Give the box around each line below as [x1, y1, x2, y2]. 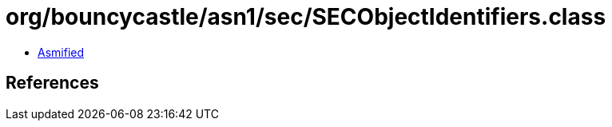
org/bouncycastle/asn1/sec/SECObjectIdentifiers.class [6, 3, 606, 30]
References [6, 73, 99, 93]
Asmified [38, 45, 85, 59]
